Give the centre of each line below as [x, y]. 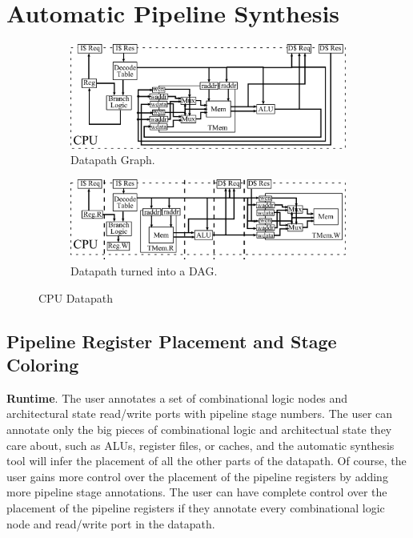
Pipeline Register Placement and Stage [172, 341]
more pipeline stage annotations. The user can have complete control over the [197, 492]
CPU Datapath [76, 297]
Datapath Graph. [113, 160]
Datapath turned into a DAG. [144, 271]
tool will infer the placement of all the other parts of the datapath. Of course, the [206, 461]
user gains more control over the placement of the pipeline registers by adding [197, 476]
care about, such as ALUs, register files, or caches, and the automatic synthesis [200, 445]
